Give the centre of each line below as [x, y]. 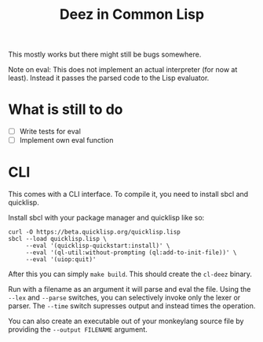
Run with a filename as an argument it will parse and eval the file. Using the [130, 289]
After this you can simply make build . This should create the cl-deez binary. [130, 274]
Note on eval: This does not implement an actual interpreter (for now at [123, 70]
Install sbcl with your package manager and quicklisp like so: [106, 218]
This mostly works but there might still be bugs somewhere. [105, 55]
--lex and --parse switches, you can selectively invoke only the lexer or [124, 298]
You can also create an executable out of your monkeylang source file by [126, 321]
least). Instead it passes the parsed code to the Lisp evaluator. [109, 78]
